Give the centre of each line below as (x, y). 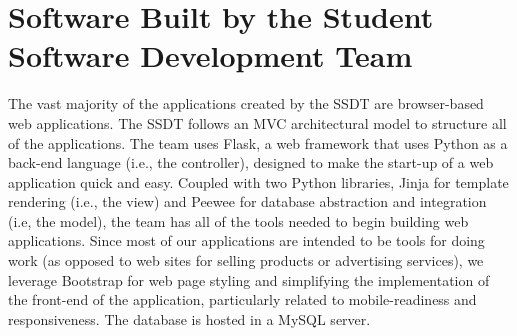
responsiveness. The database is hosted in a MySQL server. (189, 318)
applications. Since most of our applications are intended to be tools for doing (246, 240)
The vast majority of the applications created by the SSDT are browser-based (246, 103)
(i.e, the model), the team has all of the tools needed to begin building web (238, 220)
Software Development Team (210, 55)
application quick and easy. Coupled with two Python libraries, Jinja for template (258, 181)
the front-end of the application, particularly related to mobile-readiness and (242, 299)
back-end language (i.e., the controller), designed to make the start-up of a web (251, 162)
